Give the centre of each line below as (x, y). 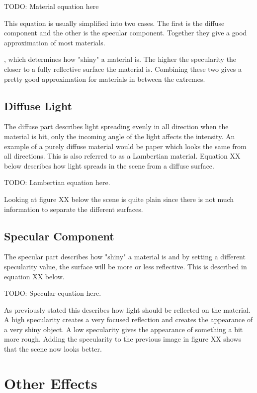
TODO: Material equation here (51, 6)
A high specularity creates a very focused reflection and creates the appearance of (128, 319)
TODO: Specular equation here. (53, 293)
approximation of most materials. (55, 42)
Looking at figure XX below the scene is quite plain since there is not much (119, 199)
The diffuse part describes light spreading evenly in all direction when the (116, 126)
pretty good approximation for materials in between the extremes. (105, 79)
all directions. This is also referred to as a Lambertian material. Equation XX (122, 156)
